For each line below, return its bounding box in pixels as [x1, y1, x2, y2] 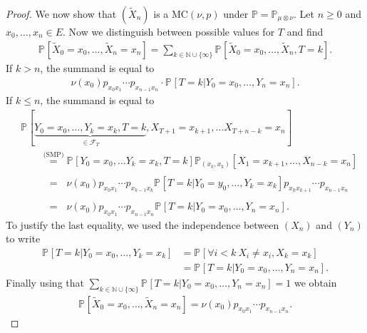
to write [6, 231, 41, 246]
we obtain [294, 275, 337, 290]
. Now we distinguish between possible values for [63, 24, 275, 39]
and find [286, 24, 324, 39]
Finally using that [6, 275, 84, 290]
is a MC [153, 6, 188, 21]
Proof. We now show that [6, 6, 117, 21]
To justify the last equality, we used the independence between [6, 217, 279, 232]
